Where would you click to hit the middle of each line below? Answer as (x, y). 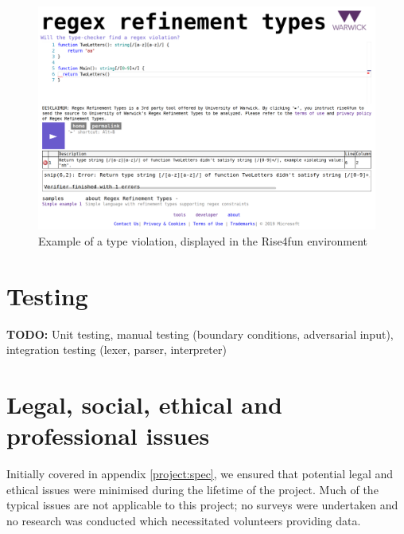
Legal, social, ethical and (144, 404)
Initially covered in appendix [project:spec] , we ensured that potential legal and (200, 474)
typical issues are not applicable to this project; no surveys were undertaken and (202, 505)
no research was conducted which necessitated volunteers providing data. (184, 520)
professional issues (108, 436)
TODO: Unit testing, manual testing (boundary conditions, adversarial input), (200, 334)
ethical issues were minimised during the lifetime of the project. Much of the (192, 489)
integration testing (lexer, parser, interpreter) (117, 349)
